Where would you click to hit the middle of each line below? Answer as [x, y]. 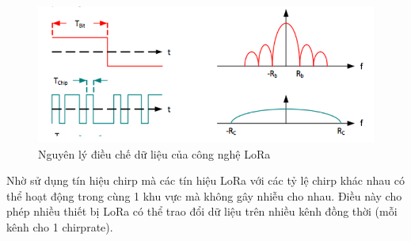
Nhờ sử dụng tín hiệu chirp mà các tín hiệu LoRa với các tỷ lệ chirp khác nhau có [205, 180]
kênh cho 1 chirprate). [60, 226]
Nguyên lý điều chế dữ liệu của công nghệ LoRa [154, 153]
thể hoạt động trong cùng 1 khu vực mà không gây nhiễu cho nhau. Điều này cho [204, 195]
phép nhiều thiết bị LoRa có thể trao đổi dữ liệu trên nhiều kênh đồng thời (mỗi [202, 211]
